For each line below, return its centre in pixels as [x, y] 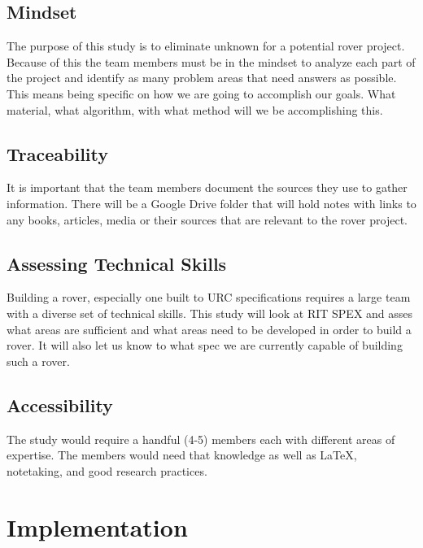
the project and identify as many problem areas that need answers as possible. [202, 78]
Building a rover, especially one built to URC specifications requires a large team [209, 297]
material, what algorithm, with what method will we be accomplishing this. [195, 109]
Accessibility [60, 404]
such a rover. [38, 361]
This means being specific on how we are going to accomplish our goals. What [201, 93]
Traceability [57, 153]
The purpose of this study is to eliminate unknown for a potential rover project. [206, 46]
